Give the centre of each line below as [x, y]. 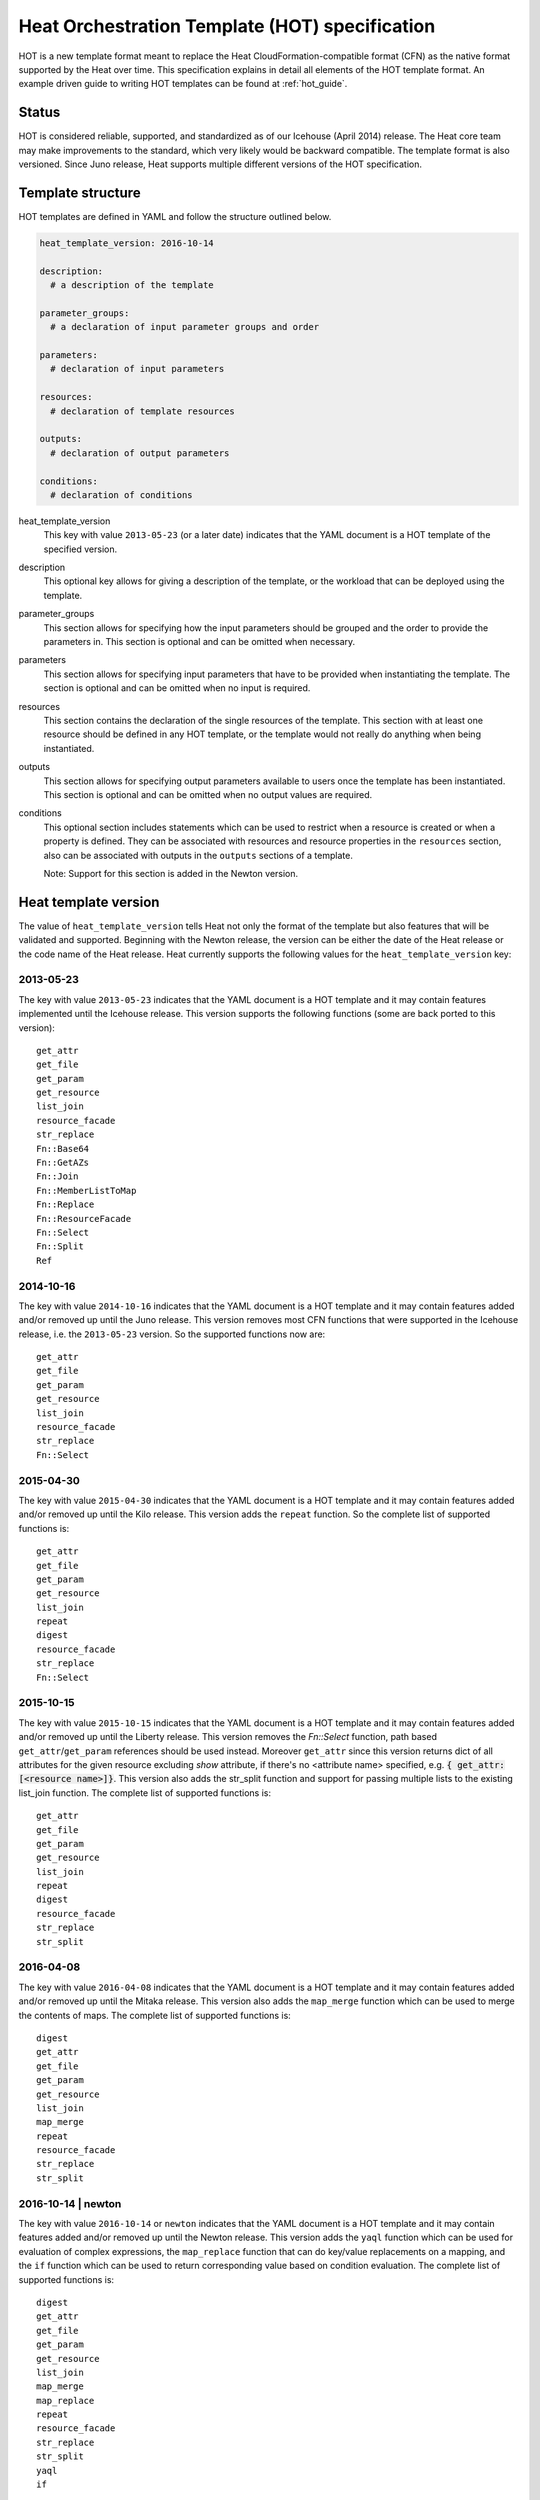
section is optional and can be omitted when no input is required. [177, 688]
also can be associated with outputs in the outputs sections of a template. [198, 855]
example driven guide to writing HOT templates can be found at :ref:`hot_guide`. [183, 84]
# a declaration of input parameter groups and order [185, 327]
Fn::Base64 [63, 1148]
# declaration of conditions [122, 494]
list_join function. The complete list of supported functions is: [145, 1792]
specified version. [80, 549]
